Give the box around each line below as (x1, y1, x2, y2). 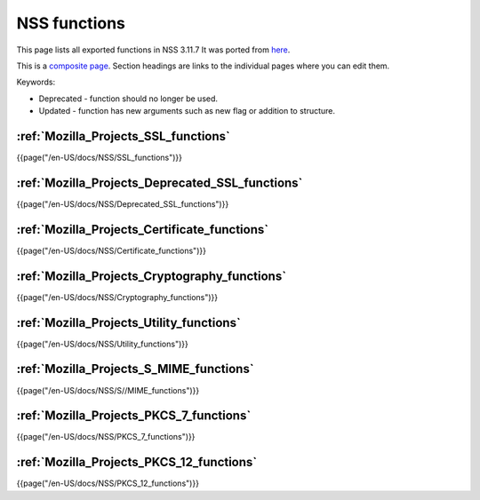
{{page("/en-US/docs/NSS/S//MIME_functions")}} (16, 385, 200, 395)
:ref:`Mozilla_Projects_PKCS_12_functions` (16, 455, 258, 470)
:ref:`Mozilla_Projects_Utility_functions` (16, 315, 242, 330)
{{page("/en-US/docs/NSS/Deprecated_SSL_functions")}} (16, 198, 229, 209)
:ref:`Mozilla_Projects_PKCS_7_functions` (16, 409, 252, 424)
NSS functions (16, 13, 126, 33)
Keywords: (16, 76, 56, 88)
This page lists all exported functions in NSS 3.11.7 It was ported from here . (16, 44, 291, 55)
